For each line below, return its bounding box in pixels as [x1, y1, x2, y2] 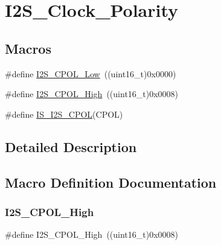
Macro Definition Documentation [5, 173, 217, 191]
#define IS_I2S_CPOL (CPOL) [5, 107, 123, 120]
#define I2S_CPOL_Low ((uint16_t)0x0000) [5, 67, 176, 80]
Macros [5, 39, 51, 57]
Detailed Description [5, 137, 137, 156]
